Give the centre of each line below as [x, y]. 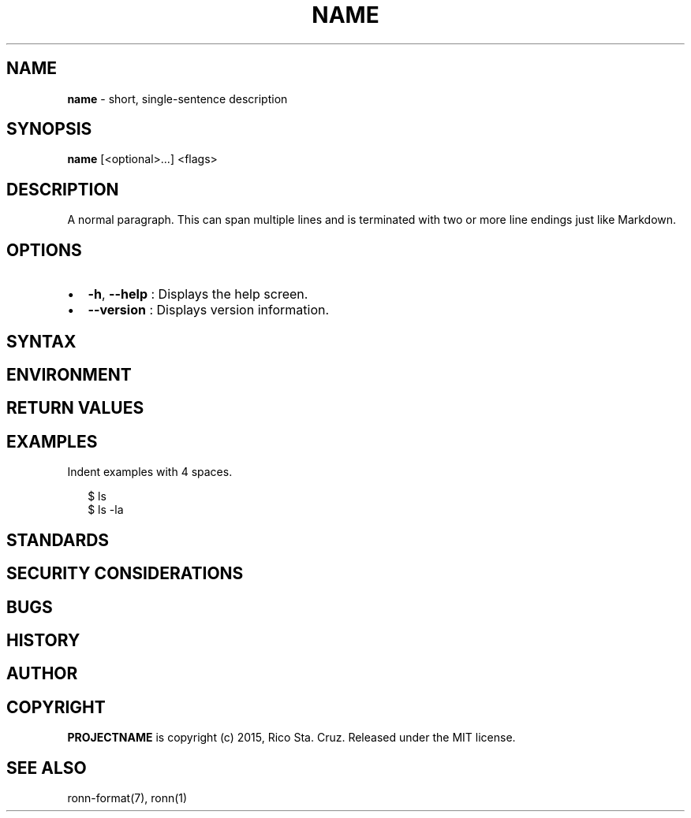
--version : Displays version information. [209, 310]
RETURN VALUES [75, 408]
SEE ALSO [47, 768]
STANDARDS [58, 540]
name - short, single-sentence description [177, 99]
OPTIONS [44, 250]
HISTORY [43, 640]
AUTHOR [42, 674]
